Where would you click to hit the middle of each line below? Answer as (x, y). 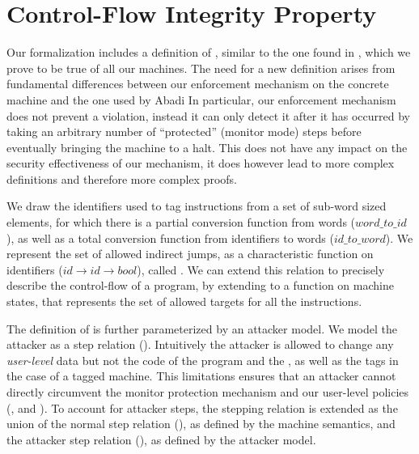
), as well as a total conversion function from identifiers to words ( (170, 238)
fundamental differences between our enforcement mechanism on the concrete (198, 84)
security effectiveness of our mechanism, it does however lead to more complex (201, 163)
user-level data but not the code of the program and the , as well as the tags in (203, 360)
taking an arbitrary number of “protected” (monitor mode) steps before (184, 132)
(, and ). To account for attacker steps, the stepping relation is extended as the (202, 407)
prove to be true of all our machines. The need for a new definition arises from (201, 68)
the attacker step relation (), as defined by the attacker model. (161, 439)
